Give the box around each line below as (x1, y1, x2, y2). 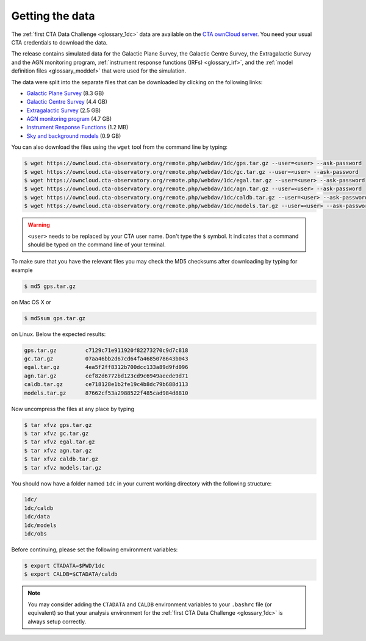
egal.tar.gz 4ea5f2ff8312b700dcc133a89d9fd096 (24, 363, 188, 371)
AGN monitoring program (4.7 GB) (26, 115, 112, 123)
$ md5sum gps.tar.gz (24, 315, 85, 321)
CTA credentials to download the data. (11, 38, 108, 46)
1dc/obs (24, 531, 47, 537)
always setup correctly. (27, 618, 87, 625)
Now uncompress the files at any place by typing (11, 405, 134, 412)
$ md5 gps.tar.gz (24, 282, 76, 290)
